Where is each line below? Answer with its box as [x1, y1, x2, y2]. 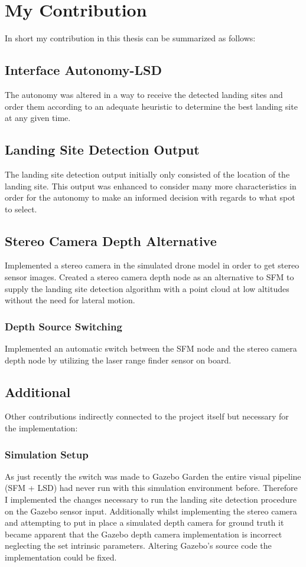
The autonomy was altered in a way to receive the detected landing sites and [5, 88, 283, 100]
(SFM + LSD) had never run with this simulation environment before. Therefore [5, 481, 298, 494]
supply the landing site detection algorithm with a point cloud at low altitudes [5, 282, 289, 294]
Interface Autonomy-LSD [5, 61, 162, 79]
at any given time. [5, 112, 71, 124]
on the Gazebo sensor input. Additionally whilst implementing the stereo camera [5, 504, 297, 517]
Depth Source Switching [5, 319, 122, 333]
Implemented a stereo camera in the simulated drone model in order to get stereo [5, 259, 300, 271]
